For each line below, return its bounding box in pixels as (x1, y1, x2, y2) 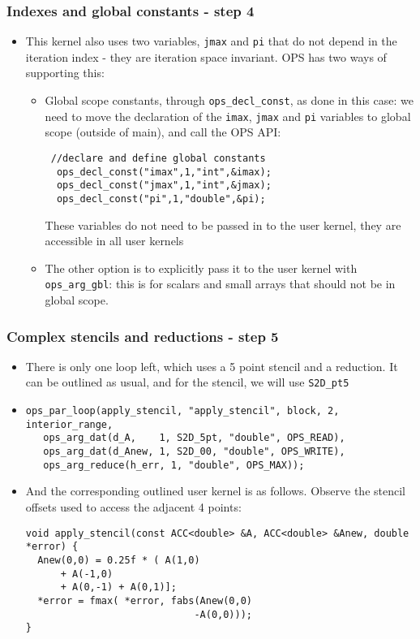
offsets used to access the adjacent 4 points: (25, 498, 242, 515)
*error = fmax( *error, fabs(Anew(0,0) (37, 594, 252, 607)
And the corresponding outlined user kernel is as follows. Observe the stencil (25, 482, 405, 499)
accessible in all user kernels (45, 232, 184, 249)
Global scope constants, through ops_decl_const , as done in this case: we (45, 92, 414, 109)
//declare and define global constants (50, 152, 266, 164)
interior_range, (25, 418, 114, 430)
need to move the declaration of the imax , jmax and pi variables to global (45, 107, 411, 124)
